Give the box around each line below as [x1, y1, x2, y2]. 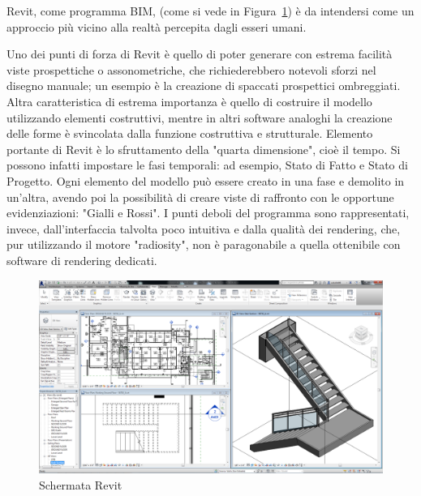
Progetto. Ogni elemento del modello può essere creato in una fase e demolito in [6, 172, 405, 189]
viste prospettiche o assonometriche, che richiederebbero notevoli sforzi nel [6, 61, 376, 78]
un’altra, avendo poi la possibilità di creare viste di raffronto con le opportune [6, 188, 394, 205]
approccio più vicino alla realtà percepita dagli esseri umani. [6, 18, 307, 35]
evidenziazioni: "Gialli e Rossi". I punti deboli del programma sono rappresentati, [6, 204, 410, 221]
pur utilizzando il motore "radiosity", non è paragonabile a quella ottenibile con [6, 236, 401, 253]
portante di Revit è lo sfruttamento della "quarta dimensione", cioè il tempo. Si [6, 140, 401, 157]
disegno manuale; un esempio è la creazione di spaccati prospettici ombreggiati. [6, 77, 401, 94]
